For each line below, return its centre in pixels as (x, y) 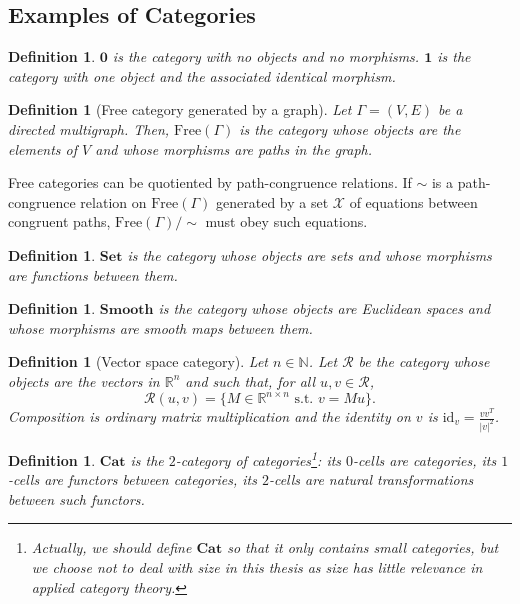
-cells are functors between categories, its (132, 479)
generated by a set (272, 201)
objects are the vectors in (84, 380)
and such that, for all (250, 380)
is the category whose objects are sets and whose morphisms (309, 254)
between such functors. (76, 498)
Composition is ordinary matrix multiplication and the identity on (209, 416)
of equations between (413, 201)
